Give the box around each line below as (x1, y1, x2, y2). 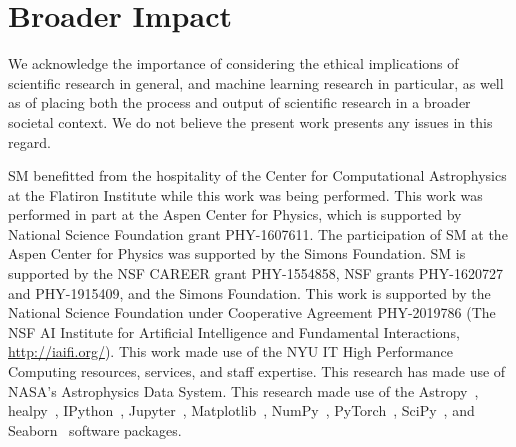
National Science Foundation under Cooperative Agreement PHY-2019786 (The (8, 302, 496, 323)
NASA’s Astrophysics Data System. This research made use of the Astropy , (8, 380, 479, 401)
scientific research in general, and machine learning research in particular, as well (8, 72, 504, 93)
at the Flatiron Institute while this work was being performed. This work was (8, 184, 483, 205)
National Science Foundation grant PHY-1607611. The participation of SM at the (8, 223, 508, 244)
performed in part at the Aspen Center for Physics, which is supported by (8, 204, 462, 225)
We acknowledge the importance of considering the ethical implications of (8, 53, 459, 74)
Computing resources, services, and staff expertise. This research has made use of (8, 361, 506, 382)
